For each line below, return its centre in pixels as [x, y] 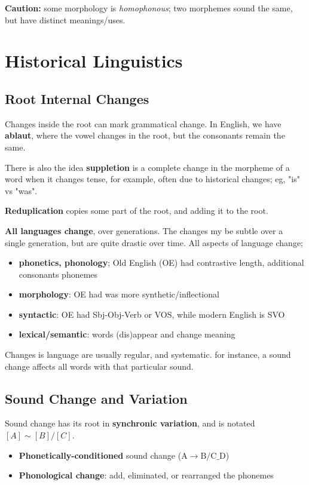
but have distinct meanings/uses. [65, 19]
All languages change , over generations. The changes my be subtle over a [144, 230]
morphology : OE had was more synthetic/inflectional [119, 294]
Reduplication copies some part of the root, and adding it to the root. [137, 211]
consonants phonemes [58, 274]
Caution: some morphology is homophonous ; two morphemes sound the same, [149, 8]
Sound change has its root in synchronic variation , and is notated [130, 423]
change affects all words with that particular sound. [99, 366]
